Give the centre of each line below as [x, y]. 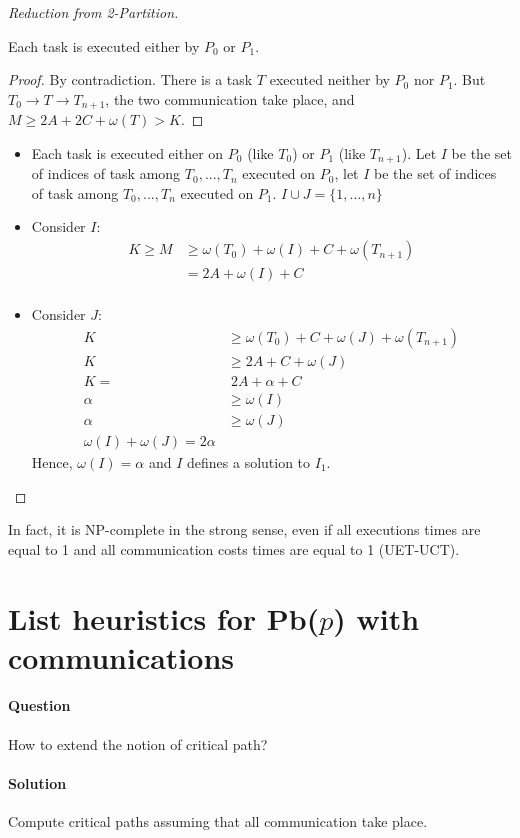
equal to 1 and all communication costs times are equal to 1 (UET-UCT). [234, 548]
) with [376, 617]
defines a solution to [249, 461]
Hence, [52, 461]
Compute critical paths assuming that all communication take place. [218, 821]
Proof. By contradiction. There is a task [130, 79]
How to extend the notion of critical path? [138, 743]
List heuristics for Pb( [164, 617]
